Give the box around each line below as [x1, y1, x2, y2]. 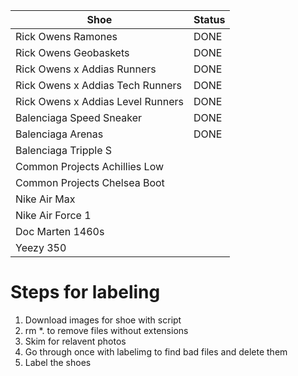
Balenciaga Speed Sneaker [15, 111, 142, 124]
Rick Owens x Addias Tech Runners [15, 79, 182, 92]
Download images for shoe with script [24, 314, 182, 326]
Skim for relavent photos [24, 335, 127, 347]
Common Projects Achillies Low [15, 160, 165, 173]
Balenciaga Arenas [15, 127, 104, 141]
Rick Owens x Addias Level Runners [15, 95, 184, 108]
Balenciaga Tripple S [15, 144, 113, 157]
